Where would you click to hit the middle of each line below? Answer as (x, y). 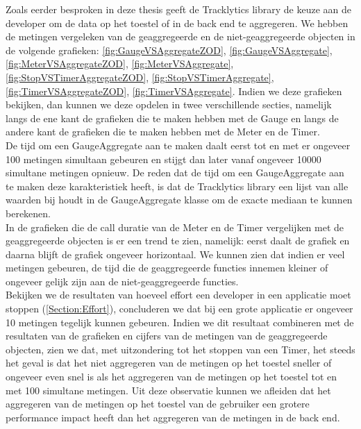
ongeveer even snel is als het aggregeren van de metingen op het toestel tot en (171, 377)
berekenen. (28, 213)
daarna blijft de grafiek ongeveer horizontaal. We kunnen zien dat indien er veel (175, 254)
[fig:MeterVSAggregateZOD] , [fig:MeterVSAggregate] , (120, 64)
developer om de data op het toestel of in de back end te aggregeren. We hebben (177, 23)
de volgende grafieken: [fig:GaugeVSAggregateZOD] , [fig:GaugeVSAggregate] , (169, 50)
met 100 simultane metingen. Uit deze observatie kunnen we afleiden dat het (168, 390)
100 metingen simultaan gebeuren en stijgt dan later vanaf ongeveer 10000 (163, 159)
